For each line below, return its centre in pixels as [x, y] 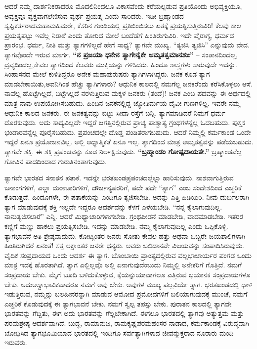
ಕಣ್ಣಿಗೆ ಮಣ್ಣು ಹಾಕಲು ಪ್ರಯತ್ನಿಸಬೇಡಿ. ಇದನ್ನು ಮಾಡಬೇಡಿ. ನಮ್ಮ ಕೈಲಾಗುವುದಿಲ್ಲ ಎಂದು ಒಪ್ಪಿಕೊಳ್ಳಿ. [116, 226]
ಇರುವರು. [16, 342]
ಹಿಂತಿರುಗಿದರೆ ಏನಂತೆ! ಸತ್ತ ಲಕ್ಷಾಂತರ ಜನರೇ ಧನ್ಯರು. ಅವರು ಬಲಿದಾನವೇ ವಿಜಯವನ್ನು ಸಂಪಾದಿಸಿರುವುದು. [124, 245]
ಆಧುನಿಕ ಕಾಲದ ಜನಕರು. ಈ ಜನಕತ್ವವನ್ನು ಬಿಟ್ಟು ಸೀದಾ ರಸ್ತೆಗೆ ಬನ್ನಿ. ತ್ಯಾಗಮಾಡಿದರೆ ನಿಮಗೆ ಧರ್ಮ [115, 112]
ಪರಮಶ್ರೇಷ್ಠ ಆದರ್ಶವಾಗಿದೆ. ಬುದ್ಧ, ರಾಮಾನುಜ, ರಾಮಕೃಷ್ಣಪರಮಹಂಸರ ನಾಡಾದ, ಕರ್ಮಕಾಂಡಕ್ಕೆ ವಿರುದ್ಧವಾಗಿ [127, 323]
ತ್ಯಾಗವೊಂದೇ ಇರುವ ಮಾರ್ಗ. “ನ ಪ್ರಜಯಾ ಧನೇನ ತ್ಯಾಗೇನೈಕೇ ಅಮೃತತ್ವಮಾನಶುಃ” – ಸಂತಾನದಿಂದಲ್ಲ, [121, 54]
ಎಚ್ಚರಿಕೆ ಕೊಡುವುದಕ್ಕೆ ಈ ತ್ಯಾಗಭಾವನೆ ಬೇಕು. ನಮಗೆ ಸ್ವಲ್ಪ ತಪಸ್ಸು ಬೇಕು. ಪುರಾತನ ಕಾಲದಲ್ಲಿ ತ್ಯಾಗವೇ [118, 303]
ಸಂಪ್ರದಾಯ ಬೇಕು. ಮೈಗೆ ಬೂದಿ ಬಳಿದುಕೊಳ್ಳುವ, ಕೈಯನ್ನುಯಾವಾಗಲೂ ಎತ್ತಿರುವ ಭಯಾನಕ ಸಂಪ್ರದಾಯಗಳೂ [128, 275]
